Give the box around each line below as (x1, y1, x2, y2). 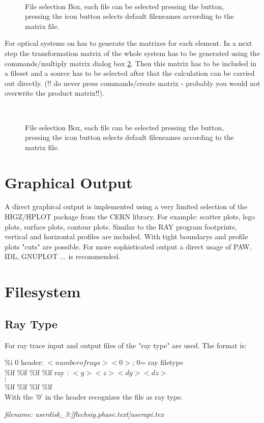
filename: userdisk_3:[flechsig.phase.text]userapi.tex (5, 408, 164, 419)
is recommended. (68, 251, 121, 262)
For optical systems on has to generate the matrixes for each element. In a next (5, 38, 252, 48)
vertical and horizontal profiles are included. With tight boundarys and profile (5, 231, 248, 242)
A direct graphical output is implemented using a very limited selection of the (5, 201, 248, 212)
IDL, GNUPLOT (5, 251, 58, 262)
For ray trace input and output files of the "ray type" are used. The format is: (5, 340, 247, 350)
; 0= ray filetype (132, 357, 183, 368)
